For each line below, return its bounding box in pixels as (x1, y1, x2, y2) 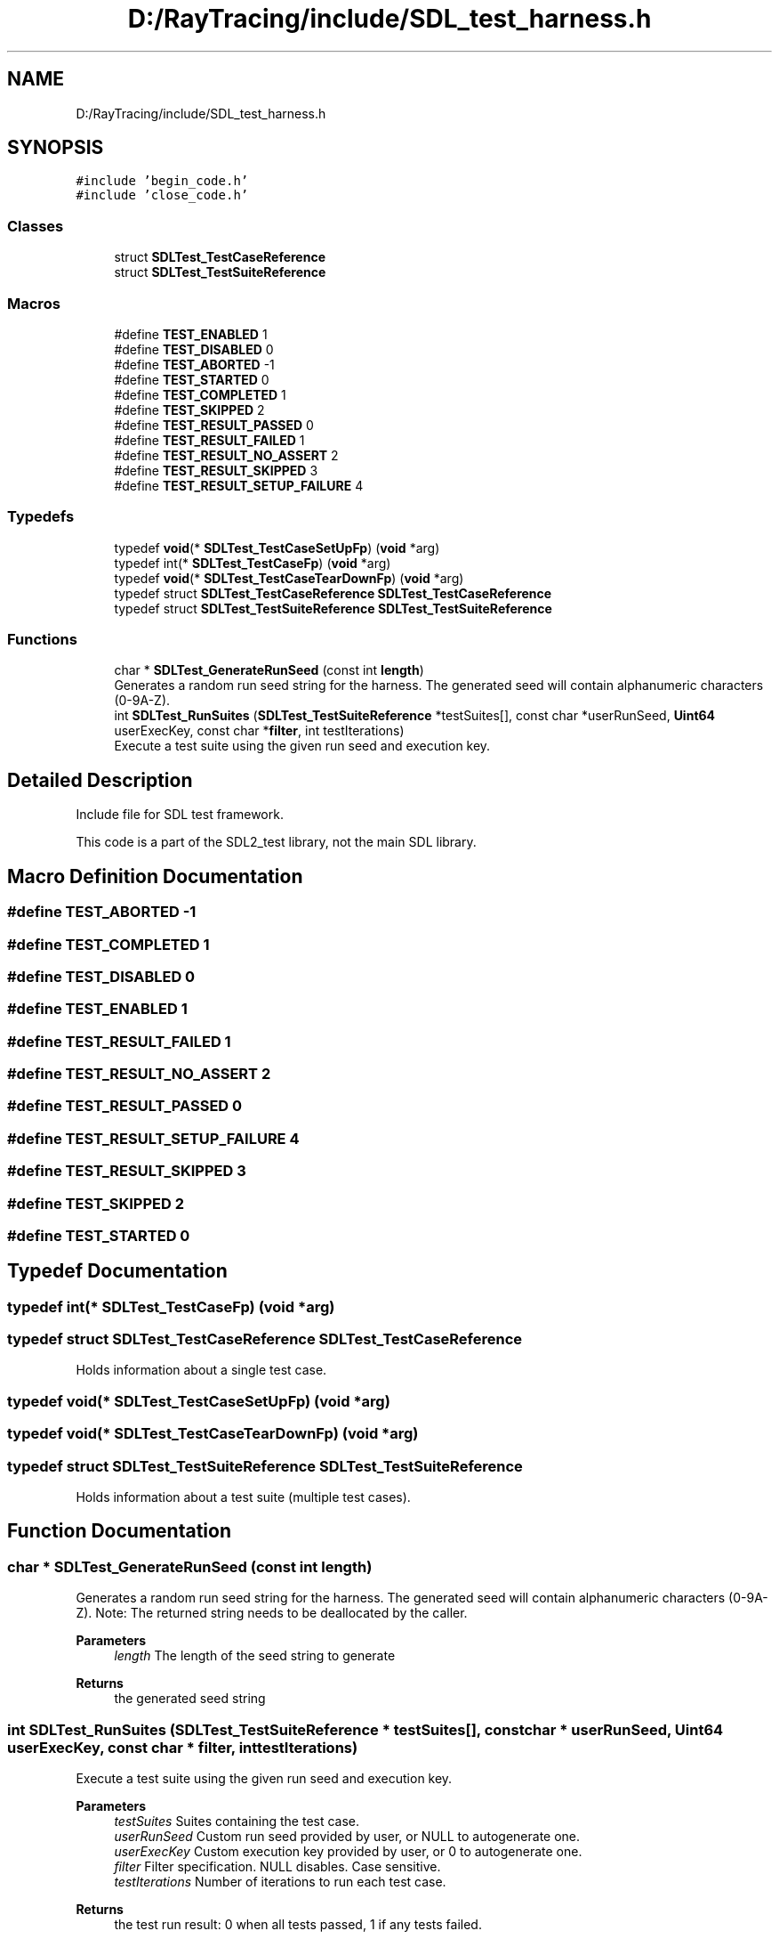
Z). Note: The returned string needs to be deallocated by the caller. (76, 1605, 468, 1621)
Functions (7, 630, 77, 649)
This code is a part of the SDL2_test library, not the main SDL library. (76, 834, 477, 850)
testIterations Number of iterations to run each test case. (114, 1873, 446, 1889)
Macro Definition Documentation (7, 864, 303, 888)
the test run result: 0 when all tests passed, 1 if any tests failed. (114, 1916, 482, 1932)
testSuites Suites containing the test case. (114, 1813, 360, 1829)
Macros (7, 294, 60, 312)
